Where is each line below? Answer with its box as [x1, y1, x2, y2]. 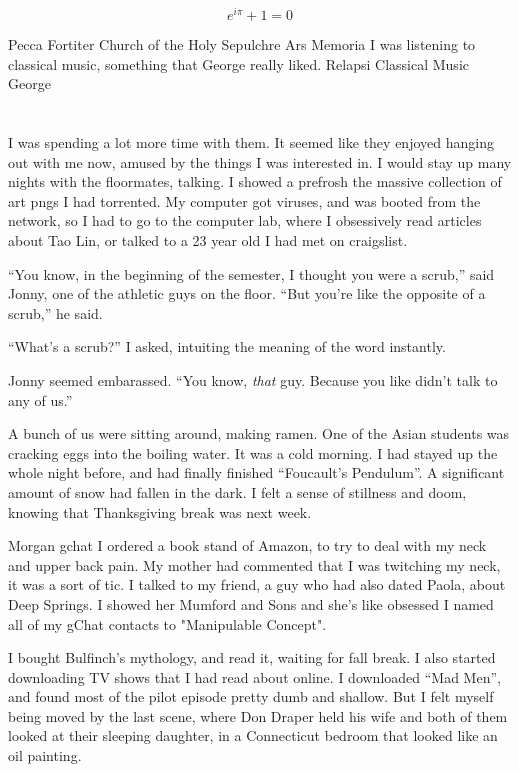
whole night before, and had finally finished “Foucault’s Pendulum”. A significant [8, 462, 505, 483]
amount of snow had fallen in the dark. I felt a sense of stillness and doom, [8, 481, 467, 502]
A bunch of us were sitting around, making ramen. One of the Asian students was [8, 423, 510, 444]
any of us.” [8, 389, 73, 410]
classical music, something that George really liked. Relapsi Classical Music [8, 53, 469, 74]
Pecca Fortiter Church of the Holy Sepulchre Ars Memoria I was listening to [8, 34, 476, 55]
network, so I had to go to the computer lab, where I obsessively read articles [8, 210, 482, 231]
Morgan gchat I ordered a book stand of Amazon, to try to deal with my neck [8, 535, 487, 556]
